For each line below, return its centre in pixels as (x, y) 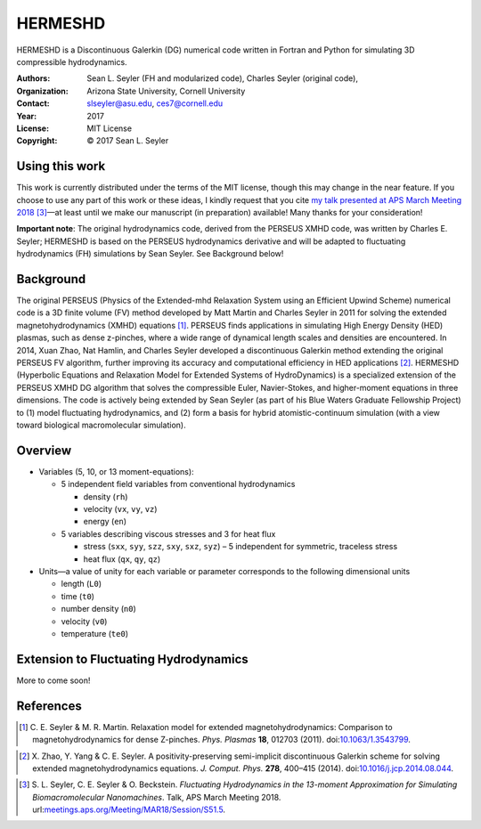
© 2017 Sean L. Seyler (128, 141)
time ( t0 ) (78, 596)
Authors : (33, 78)
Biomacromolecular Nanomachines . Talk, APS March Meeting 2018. (157, 797)
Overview (44, 450)
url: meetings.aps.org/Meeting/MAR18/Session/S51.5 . (129, 809)
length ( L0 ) (82, 584)
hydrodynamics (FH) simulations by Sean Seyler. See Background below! (150, 254)
